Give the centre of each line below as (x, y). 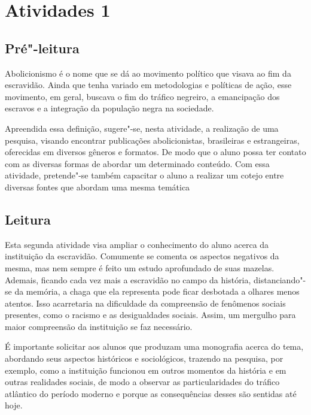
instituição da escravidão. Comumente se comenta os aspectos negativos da (142, 256)
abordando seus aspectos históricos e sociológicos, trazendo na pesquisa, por (144, 358)
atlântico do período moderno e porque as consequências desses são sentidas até (151, 393)
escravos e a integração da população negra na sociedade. (109, 108)
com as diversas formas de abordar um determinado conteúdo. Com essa (137, 163)
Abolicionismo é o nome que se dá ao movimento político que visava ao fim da (148, 73)
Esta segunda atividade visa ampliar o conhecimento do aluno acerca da (137, 244)
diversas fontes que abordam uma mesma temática (97, 187)
